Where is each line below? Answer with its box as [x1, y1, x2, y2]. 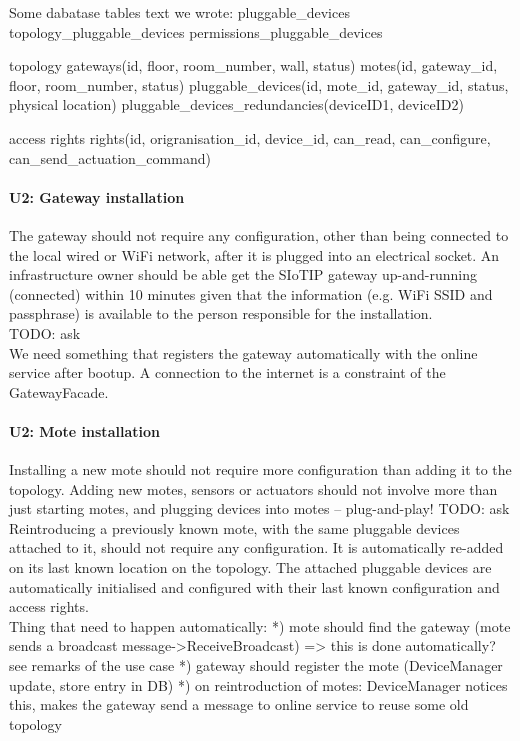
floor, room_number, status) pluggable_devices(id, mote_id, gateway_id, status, [9, 74, 509, 95]
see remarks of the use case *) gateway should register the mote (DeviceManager [9, 655, 503, 676]
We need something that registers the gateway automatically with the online [9, 342, 478, 363]
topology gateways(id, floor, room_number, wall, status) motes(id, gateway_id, [9, 55, 498, 76]
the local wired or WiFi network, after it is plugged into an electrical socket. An [9, 244, 500, 265]
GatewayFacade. [9, 381, 109, 402]
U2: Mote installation [9, 420, 160, 441]
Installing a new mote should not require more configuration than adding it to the [9, 459, 512, 480]
